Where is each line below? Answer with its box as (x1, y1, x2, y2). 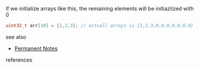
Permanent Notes (14, 44, 58, 52)
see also (5, 33, 26, 40)
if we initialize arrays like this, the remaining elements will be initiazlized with (5, 5, 194, 12)
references (5, 56, 33, 63)
